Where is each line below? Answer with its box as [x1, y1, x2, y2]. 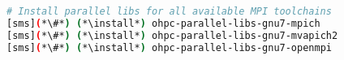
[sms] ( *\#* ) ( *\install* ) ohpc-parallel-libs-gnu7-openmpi [6, 41, 332, 54]
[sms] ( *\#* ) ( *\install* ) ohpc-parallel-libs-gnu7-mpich [6, 17, 320, 29]
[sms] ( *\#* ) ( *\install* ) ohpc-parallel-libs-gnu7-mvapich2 [6, 29, 338, 41]
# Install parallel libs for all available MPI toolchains [6, 6, 332, 17]
